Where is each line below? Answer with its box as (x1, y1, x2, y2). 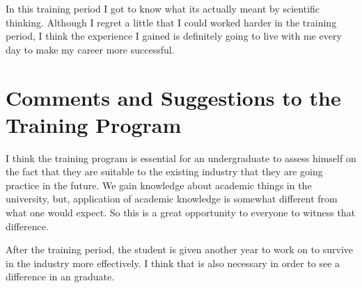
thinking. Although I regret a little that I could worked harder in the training (6, 15, 337, 29)
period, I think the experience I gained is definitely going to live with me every (6, 29, 342, 43)
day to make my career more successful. (6, 42, 175, 56)
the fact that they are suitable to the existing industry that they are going (6, 164, 323, 179)
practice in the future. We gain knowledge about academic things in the (6, 177, 312, 192)
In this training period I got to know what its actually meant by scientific (6, 1, 320, 15)
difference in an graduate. (6, 269, 115, 284)
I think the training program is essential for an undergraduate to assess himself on (6, 150, 356, 165)
